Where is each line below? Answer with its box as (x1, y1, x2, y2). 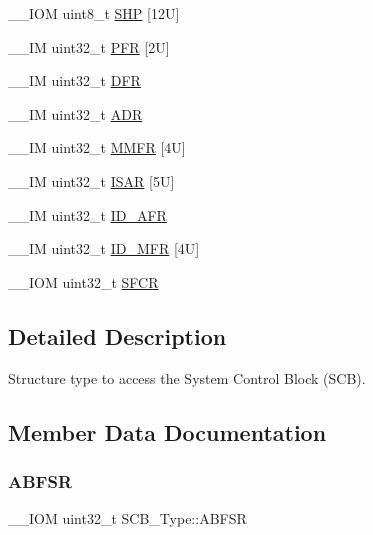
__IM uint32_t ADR (8, 103, 143, 124)
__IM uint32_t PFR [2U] (8, 36, 170, 57)
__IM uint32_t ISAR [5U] (8, 170, 175, 191)
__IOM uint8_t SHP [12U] (8, 3, 180, 23)
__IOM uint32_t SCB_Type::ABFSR (8, 508, 247, 529)
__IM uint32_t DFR (8, 70, 141, 91)
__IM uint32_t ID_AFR (8, 204, 167, 225)
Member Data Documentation (8, 416, 327, 447)
